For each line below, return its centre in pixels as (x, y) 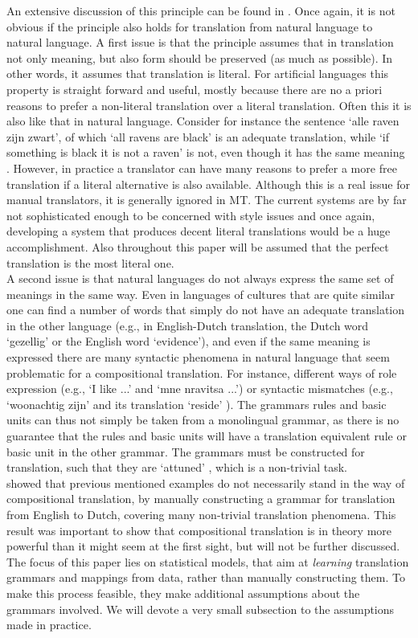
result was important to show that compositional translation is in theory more (199, 530)
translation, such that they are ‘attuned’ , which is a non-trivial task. (177, 467)
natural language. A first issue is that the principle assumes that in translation (200, 42)
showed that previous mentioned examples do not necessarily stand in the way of (206, 483)
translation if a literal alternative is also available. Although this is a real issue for (209, 184)
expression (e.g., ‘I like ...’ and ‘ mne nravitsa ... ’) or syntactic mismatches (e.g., (200, 389)
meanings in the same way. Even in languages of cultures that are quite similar (201, 294)
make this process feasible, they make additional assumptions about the (183, 593)
